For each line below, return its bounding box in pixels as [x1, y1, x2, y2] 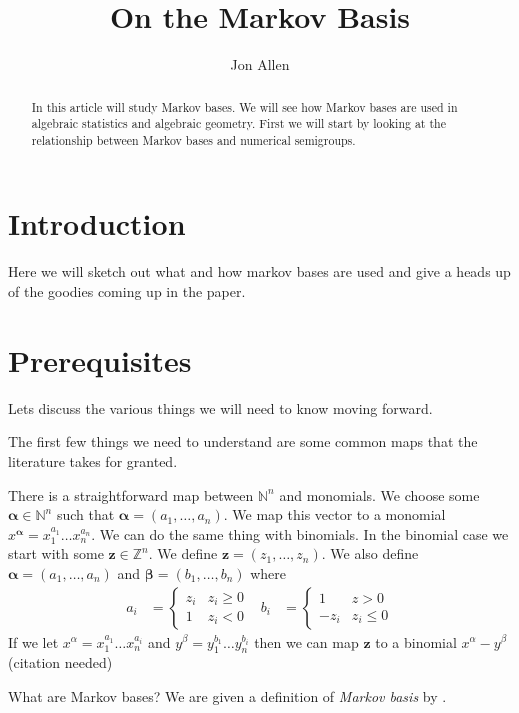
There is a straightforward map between [8, 484, 254, 505]
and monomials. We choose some [279, 484, 480, 505]
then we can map [254, 631, 359, 652]
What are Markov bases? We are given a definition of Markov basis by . [8, 685, 447, 706]
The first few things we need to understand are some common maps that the [8, 431, 478, 452]
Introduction [8, 203, 186, 244]
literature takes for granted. [8, 450, 178, 471]
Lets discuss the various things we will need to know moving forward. [8, 397, 433, 418]
